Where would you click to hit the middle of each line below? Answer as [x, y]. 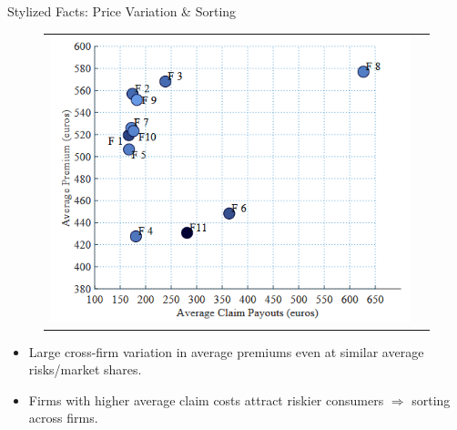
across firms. [63, 418]
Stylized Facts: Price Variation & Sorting [122, 11]
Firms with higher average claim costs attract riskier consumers [206, 399]
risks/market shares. [85, 369]
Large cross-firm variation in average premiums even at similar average [226, 351]
